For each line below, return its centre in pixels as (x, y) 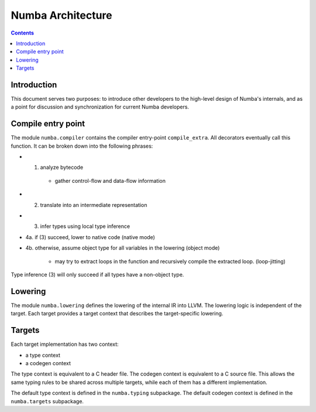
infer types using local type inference (85, 226)
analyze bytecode (62, 168)
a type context (43, 355)
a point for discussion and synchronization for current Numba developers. (100, 107)
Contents (23, 33)
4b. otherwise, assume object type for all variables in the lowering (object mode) (123, 248)
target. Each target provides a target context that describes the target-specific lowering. (117, 314)
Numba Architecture (61, 15)
